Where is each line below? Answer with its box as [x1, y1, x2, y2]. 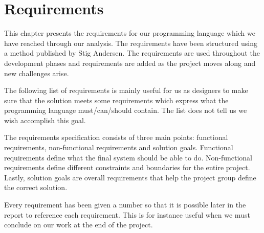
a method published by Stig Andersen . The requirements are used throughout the [4, 48, 260, 58]
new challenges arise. [4, 67, 69, 78]
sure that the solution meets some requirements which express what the [4, 95, 229, 105]
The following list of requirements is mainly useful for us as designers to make [4, 85, 248, 96]
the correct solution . [4, 182, 68, 193]
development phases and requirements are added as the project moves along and [4, 57, 256, 68]
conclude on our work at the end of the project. [4, 219, 153, 230]
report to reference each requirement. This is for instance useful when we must [4, 209, 250, 220]
